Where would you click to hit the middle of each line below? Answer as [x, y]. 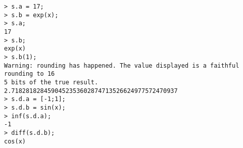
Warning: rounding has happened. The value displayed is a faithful [122, 65]
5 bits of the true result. [51, 82]
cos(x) [15, 141]
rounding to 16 [30, 74]
